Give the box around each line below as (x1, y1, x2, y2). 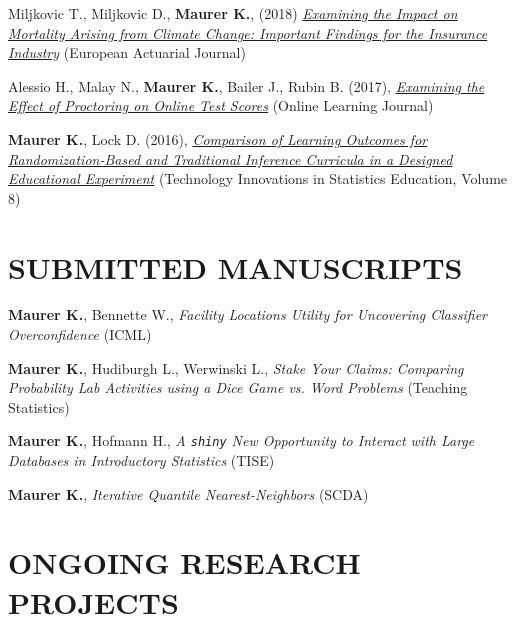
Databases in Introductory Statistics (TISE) (8, 450, 275, 471)
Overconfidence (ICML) (8, 324, 152, 345)
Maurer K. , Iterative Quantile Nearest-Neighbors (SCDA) (8, 483, 369, 504)
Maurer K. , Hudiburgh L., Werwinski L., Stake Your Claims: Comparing (8, 357, 464, 378)
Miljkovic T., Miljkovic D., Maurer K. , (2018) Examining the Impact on (8, 3, 458, 23)
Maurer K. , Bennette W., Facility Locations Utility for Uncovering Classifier (8, 304, 487, 325)
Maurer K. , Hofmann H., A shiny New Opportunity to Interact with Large (8, 430, 475, 451)
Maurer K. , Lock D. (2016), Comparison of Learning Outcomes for (8, 128, 428, 149)
